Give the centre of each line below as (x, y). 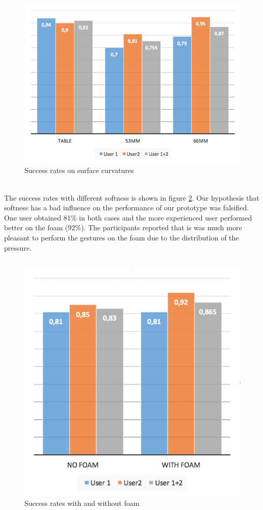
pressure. (18, 247)
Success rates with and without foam (82, 503)
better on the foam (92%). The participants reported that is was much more (123, 227)
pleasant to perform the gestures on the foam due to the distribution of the (122, 237)
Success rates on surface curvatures (79, 170)
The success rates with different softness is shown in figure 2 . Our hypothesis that (132, 197)
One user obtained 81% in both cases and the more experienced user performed (128, 217)
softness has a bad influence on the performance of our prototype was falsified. (127, 208)
